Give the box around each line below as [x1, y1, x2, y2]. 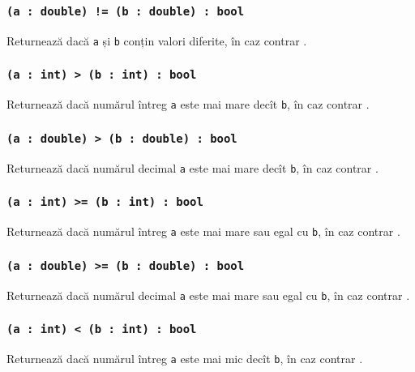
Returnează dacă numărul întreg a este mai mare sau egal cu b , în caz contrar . [6, 223, 400, 240]
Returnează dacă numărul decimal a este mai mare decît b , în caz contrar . [6, 159, 379, 176]
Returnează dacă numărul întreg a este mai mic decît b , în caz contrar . [6, 349, 363, 366]
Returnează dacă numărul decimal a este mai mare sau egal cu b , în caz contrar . [6, 286, 410, 303]
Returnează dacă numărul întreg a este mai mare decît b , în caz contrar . [6, 96, 370, 113]
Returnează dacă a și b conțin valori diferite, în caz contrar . [6, 32, 307, 49]
